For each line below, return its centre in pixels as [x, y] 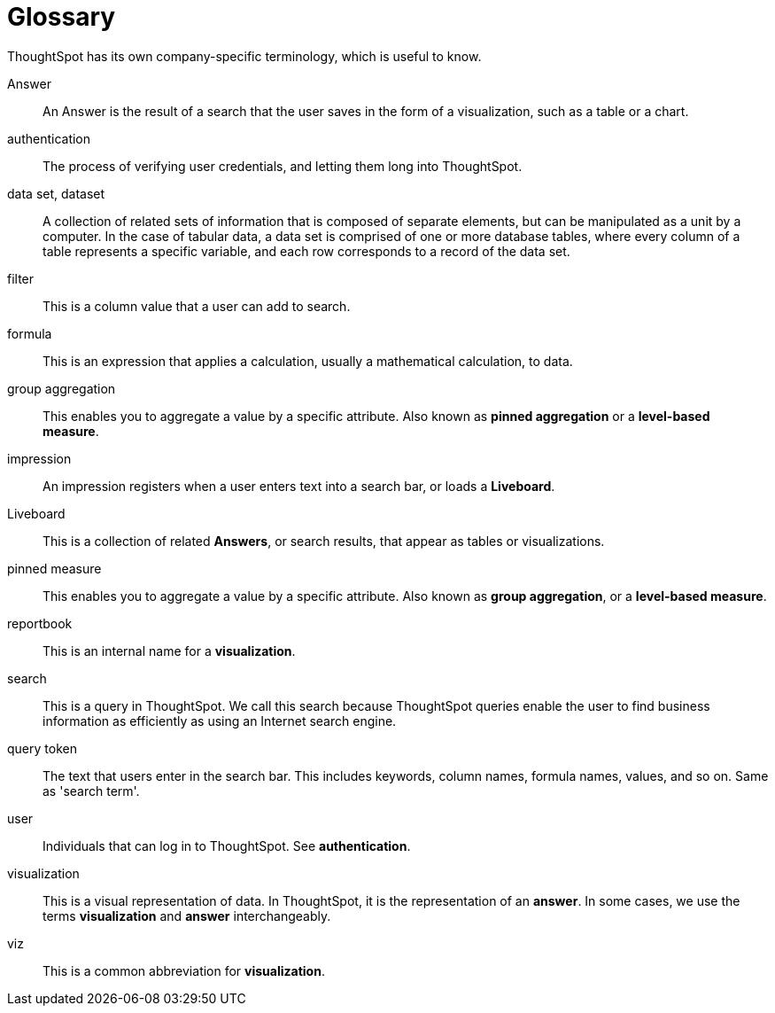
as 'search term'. [91, 791]
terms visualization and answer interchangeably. [187, 916]
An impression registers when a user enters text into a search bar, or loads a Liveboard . [299, 486]
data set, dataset [56, 193]
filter [21, 278]
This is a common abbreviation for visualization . [184, 970]
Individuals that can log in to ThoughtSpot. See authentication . [227, 845]
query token [42, 748]
